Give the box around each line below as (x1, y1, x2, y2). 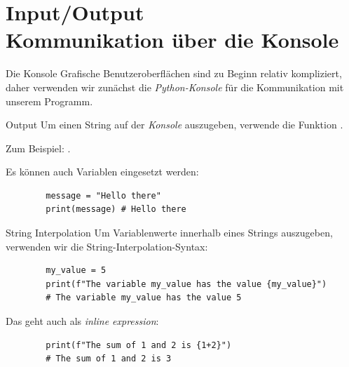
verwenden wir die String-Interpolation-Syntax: (6, 239, 208, 253)
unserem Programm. (6, 93, 93, 108)
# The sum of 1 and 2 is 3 (46, 354, 172, 364)
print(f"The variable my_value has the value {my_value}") (46, 279, 327, 289)
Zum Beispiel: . (6, 140, 71, 155)
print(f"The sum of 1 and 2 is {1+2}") (46, 340, 232, 350)
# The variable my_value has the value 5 (46, 293, 242, 303)
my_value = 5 (46, 265, 107, 276)
